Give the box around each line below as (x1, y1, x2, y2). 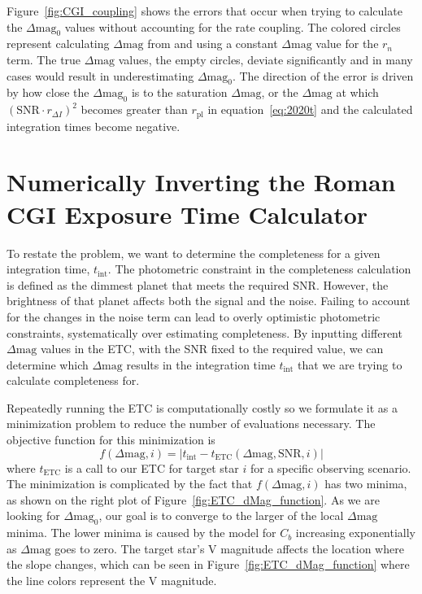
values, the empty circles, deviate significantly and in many (118, 50, 413, 68)
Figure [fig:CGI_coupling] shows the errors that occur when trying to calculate (7, 2, 402, 19)
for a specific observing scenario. (250, 459, 411, 476)
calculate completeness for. (7, 372, 140, 389)
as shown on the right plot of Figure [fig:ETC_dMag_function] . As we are (7, 491, 380, 508)
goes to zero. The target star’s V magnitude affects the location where (54, 539, 404, 557)
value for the (315, 35, 379, 52)
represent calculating (7, 35, 110, 52)
